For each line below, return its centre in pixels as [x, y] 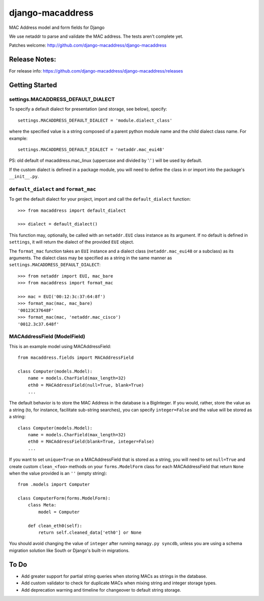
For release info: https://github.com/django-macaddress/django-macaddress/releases [96, 71]
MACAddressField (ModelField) [47, 337]
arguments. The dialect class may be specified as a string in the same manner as [90, 258]
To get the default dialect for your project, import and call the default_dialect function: [100, 199]
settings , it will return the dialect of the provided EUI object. [72, 242]
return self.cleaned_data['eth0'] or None [90, 533]
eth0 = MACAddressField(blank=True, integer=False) [91, 442]
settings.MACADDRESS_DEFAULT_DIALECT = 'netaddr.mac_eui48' [91, 149]
